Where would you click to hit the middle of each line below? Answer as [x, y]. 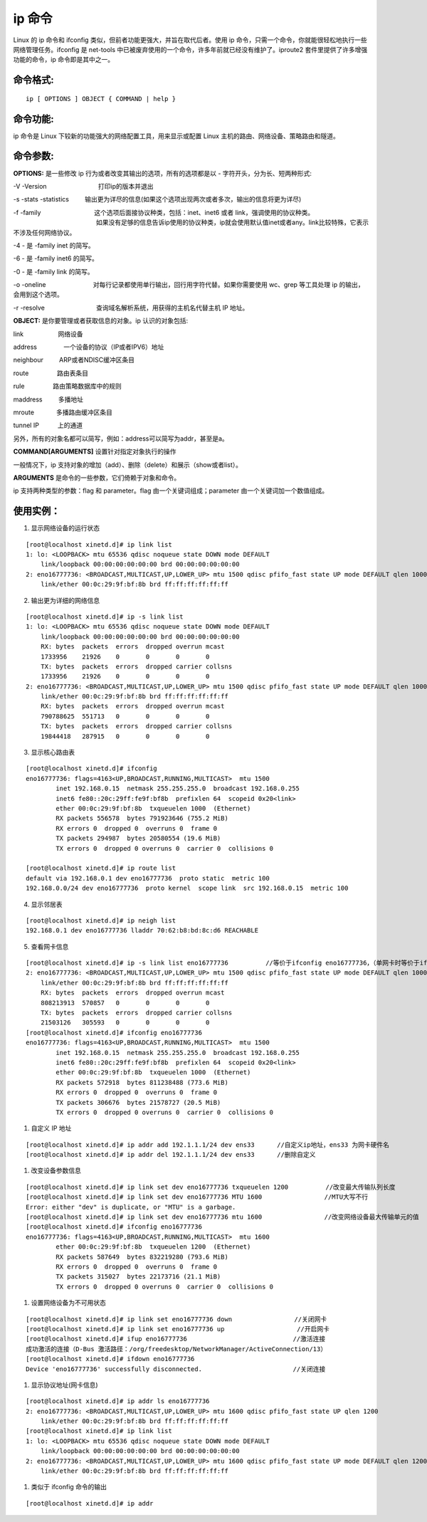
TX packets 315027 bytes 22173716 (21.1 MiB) [138, 1277]
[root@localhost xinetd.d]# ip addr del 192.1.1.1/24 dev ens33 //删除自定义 [171, 1155]
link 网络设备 [48, 334]
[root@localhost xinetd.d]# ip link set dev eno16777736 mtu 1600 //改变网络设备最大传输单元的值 [222, 1217]
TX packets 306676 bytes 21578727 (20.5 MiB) [138, 1102]
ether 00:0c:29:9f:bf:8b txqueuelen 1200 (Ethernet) [153, 1247]
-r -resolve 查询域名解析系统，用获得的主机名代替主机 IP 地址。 [131, 308]
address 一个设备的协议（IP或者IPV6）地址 [89, 347]
